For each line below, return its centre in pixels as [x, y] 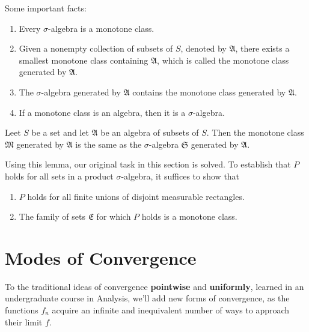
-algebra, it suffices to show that [180, 176]
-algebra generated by [81, 92]
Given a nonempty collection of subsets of [96, 48]
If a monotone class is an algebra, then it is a [102, 112]
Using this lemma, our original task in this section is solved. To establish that [148, 164]
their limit [24, 321]
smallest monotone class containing [84, 60]
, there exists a [262, 48]
